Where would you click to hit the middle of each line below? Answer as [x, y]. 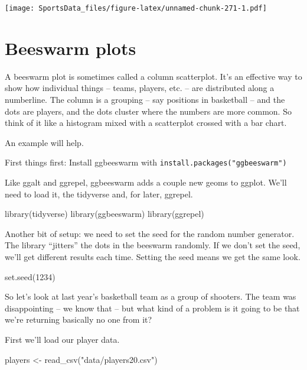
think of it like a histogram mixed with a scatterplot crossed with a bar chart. [146, 123]
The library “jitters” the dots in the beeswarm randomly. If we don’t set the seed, [153, 245]
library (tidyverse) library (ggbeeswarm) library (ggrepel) [104, 214]
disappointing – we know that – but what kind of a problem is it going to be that [152, 308]
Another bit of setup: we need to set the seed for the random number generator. [150, 233]
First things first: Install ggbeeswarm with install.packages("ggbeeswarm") [146, 162]
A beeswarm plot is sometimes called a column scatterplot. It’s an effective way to [153, 76]
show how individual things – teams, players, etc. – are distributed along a [140, 88]
